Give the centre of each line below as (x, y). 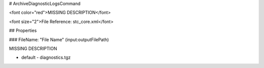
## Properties (23, 31)
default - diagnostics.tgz (46, 57)
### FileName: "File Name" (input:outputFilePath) (59, 40)
